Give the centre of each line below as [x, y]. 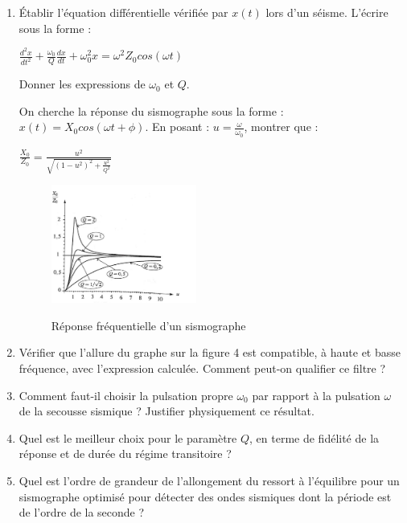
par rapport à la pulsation [316, 395]
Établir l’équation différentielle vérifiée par [123, 12]
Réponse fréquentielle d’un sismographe [148, 325]
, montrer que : [281, 127]
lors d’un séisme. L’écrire [327, 12]
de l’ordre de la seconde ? [82, 512]
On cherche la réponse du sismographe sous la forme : [151, 110]
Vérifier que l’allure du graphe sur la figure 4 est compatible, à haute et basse [210, 352]
